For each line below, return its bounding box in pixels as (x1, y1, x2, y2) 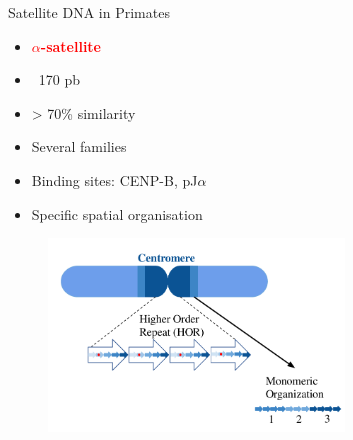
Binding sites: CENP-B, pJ (31, 169, 198, 190)
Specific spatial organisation (31, 203, 203, 224)
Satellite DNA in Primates (8, 2, 170, 22)
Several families (31, 136, 127, 157)
